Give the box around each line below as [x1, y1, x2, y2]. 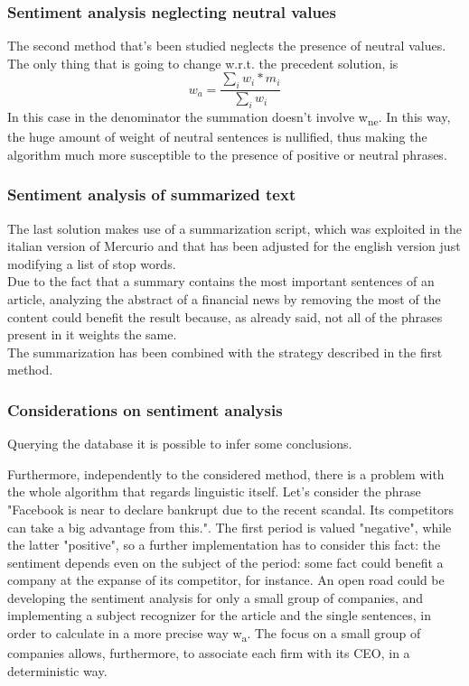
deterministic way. [7, 661, 108, 680]
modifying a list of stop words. [7, 254, 176, 273]
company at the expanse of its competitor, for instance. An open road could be [7, 570, 445, 589]
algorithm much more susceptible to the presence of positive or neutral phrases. [7, 144, 447, 163]
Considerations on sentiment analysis [7, 398, 283, 421]
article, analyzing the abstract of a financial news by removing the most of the [7, 289, 441, 308]
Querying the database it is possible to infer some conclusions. [7, 434, 352, 453]
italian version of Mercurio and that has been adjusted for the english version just [7, 236, 461, 255]
